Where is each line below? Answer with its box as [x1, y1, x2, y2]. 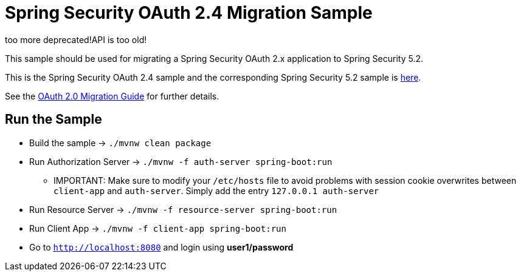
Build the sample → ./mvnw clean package [29, 137, 212, 148]
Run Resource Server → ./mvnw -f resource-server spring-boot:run [29, 204, 337, 215]
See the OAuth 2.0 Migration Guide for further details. [5, 90, 219, 101]
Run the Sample [5, 112, 102, 127]
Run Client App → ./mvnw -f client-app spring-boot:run [29, 223, 286, 234]
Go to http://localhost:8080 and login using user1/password [29, 241, 294, 252]
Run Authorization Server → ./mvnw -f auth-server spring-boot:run [29, 156, 333, 167]
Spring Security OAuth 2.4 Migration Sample [5, 2, 373, 23]
